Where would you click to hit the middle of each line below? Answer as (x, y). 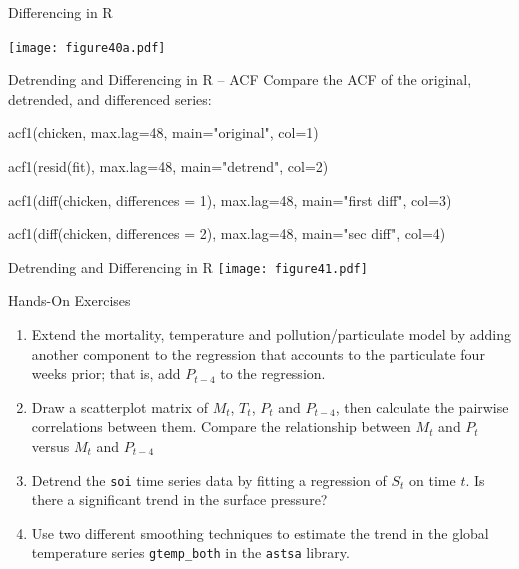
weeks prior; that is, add (106, 373)
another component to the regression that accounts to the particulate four (258, 353)
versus (50, 446)
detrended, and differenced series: (110, 98)
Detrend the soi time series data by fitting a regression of (209, 479)
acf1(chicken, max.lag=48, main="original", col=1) (163, 132)
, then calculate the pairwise (422, 406)
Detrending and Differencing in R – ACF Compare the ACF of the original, (240, 79)
